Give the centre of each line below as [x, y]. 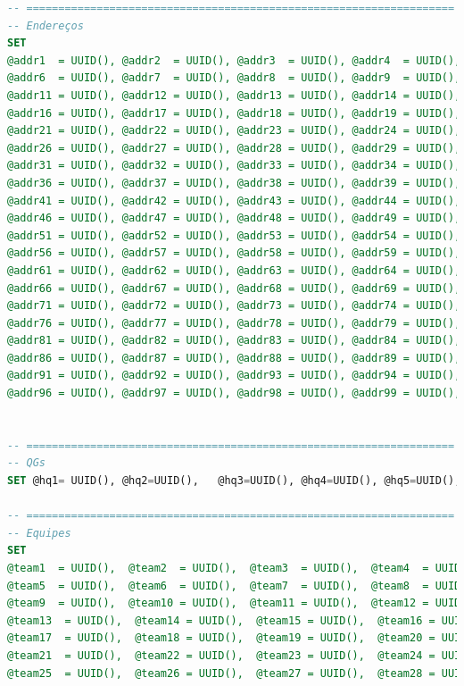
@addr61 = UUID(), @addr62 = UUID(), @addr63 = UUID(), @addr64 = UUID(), [234, 270]
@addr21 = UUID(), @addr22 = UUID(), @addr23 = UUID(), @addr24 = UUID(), [234, 131]
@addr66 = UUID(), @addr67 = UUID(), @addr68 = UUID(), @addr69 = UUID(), [234, 288]
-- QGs [26, 463]
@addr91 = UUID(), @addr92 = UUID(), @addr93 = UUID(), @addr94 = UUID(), [234, 376]
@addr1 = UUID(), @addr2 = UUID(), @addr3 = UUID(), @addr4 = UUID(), [234, 60]
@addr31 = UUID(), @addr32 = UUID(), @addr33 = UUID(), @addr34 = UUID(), [234, 166]
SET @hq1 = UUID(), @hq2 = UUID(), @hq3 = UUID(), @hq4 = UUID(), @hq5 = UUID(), [234, 481]
